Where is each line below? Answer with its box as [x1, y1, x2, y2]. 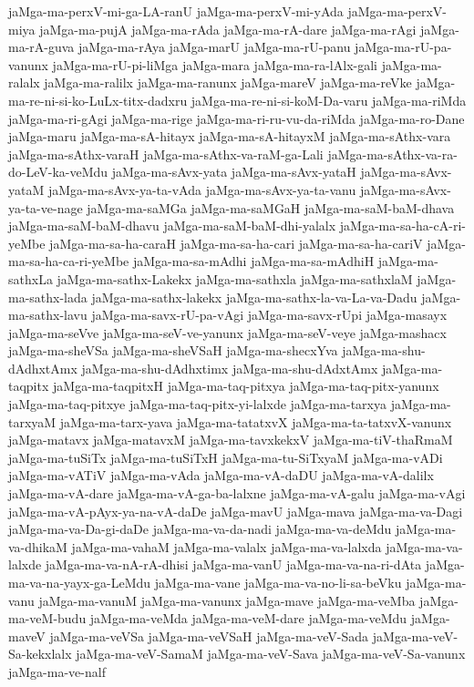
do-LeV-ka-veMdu [8, 162, 108, 181]
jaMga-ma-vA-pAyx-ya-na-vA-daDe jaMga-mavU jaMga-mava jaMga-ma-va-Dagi [8, 501, 463, 520]
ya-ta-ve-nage [8, 198, 83, 217]
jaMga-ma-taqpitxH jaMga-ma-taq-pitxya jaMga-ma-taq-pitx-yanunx [53, 376, 439, 395]
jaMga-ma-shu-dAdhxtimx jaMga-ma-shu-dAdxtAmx [81, 358, 378, 377]
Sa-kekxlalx [8, 644, 72, 663]
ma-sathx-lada [8, 287, 88, 306]
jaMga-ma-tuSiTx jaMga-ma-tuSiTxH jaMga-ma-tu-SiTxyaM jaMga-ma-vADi [8, 447, 443, 467]
